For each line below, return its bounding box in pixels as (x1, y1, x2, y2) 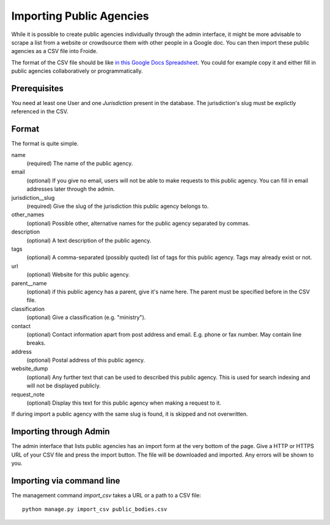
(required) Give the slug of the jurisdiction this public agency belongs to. (26, 202, 209, 210)
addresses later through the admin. (26, 185, 116, 193)
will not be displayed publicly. (26, 382, 101, 389)
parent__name (11, 279, 47, 287)
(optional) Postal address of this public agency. (26, 356, 145, 364)
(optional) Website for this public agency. (26, 271, 130, 278)
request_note (11, 391, 45, 398)
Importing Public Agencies (11, 9, 149, 23)
